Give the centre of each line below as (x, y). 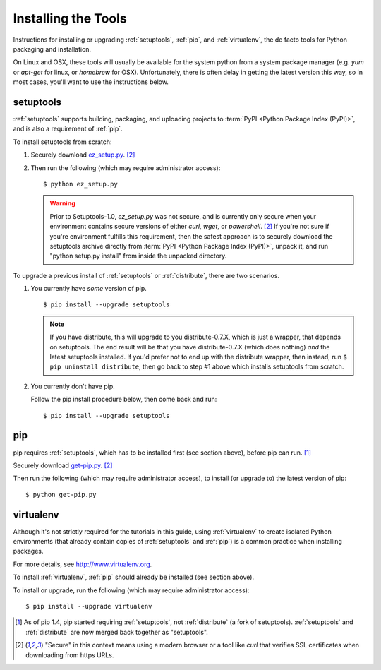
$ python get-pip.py (61, 495)
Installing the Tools (70, 18)
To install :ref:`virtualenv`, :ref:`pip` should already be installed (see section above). (133, 577)
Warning (62, 203)
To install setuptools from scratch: (62, 142)
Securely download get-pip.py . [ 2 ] (63, 465)
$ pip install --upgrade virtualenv (89, 606)
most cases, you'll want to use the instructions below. (91, 82)
